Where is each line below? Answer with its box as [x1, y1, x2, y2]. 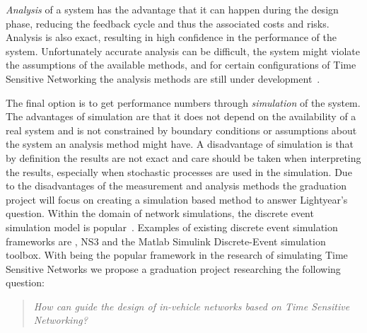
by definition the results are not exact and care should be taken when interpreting [6, 150, 361, 165]
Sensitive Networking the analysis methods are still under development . [6, 71, 320, 86]
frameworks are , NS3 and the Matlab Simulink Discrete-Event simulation [6, 233, 326, 248]
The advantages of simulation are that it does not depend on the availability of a [6, 109, 356, 124]
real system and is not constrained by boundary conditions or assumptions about [6, 122, 357, 137]
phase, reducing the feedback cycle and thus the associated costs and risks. [6, 16, 330, 30]
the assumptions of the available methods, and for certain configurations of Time [6, 57, 356, 72]
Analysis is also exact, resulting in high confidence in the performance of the [6, 30, 337, 45]
